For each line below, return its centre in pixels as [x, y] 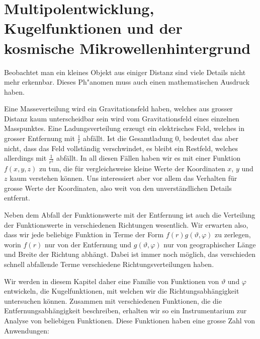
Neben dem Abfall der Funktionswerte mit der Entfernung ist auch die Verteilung [130, 215]
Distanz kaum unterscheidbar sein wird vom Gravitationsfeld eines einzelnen [122, 118]
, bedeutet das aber [208, 138]
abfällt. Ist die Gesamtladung [128, 138]
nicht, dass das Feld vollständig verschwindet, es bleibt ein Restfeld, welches [121, 148]
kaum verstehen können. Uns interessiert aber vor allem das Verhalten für [123, 178]
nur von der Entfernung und [88, 244]
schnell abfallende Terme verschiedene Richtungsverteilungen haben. [109, 264]
